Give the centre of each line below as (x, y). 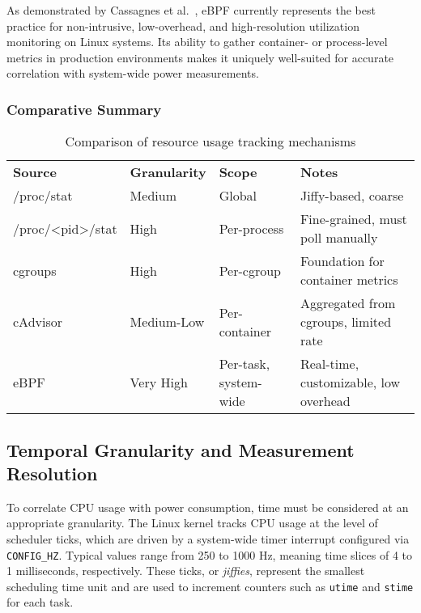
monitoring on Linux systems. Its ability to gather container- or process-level (197, 42)
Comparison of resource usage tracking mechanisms (210, 142)
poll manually (339, 238)
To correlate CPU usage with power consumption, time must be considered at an (208, 507)
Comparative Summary (84, 109)
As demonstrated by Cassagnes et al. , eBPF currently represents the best (191, 10)
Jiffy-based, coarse (352, 196)
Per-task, (245, 364)
